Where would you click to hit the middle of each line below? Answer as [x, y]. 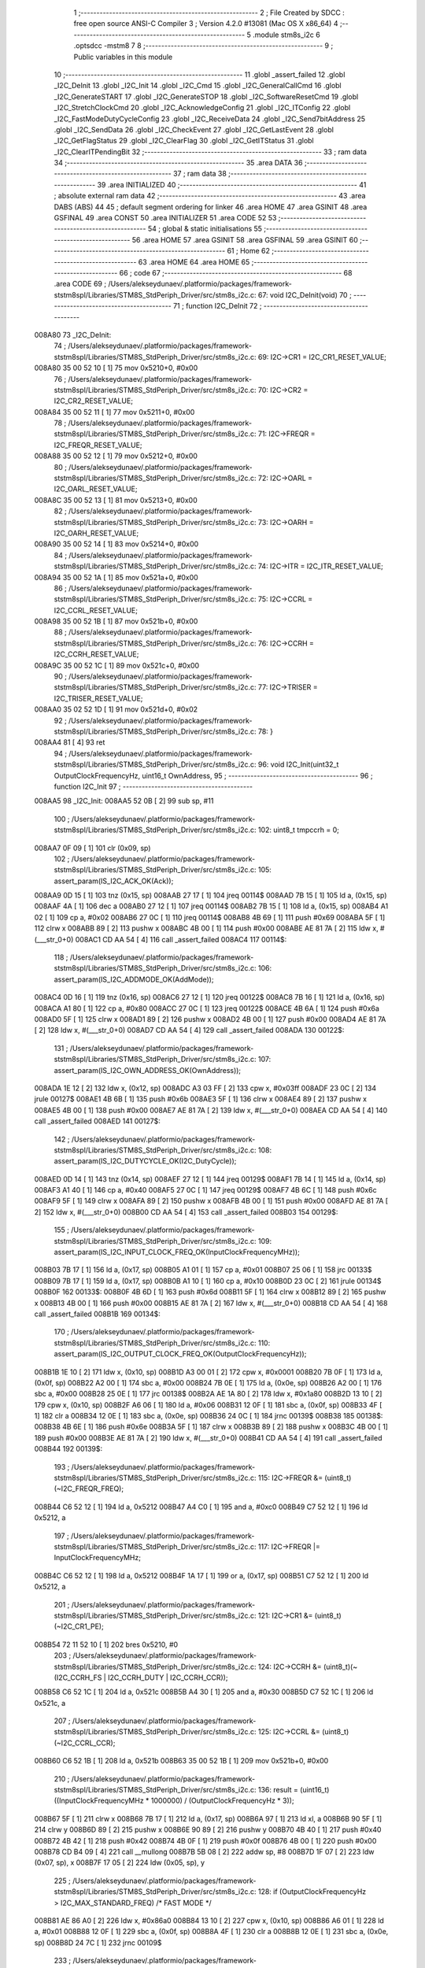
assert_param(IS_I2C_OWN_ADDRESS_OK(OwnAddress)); [148, 1070]
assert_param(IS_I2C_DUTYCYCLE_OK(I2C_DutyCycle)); [145, 1161]
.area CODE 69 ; [80, 284]
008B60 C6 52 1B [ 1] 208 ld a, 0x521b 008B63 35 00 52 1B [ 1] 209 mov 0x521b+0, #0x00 [181, 1761]
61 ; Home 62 [249, 251]
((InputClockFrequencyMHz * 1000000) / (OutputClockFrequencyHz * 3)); [174, 1801]
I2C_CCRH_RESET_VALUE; [96, 654]
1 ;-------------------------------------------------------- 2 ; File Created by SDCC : [209, 13]
